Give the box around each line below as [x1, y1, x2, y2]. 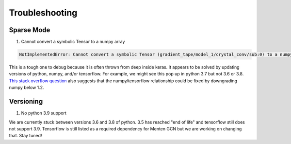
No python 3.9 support [21, 110, 66, 116]
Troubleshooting [9, 7, 78, 18]
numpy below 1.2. [9, 85, 44, 90]
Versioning [9, 97, 43, 106]
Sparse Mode [9, 26, 50, 34]
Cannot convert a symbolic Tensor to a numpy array [21, 39, 125, 45]
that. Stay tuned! [9, 133, 42, 139]
